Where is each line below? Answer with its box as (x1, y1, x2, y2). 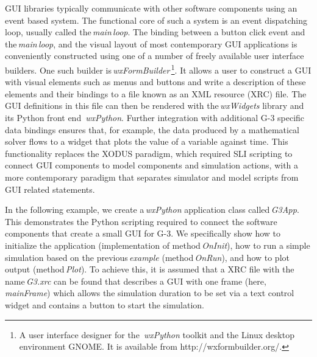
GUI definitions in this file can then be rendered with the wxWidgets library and (5, 99, 304, 112)
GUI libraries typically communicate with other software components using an (5, 2, 297, 14)
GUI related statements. (5, 182, 95, 195)
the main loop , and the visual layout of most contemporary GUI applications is (5, 37, 297, 50)
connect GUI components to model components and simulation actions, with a (5, 159, 299, 172)
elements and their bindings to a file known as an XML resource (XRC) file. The (5, 87, 307, 100)
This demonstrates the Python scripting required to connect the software (5, 215, 277, 227)
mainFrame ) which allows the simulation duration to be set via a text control (5, 286, 294, 299)
